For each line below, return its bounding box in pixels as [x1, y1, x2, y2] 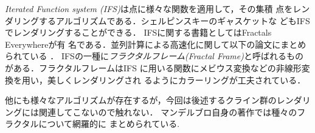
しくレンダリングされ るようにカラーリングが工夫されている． [55, 73, 306, 86]
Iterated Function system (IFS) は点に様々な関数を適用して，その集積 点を [5, 2, 293, 15]
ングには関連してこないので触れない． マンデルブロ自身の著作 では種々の [5, 105, 297, 118]
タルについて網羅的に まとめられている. [21, 117, 180, 130]
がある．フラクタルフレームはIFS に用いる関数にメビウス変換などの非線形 [5, 61, 302, 74]
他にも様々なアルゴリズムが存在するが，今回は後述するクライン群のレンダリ [5, 94, 311, 106]
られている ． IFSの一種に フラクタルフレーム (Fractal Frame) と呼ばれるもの [5, 50, 303, 62]
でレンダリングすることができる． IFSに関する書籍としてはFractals [5, 26, 272, 39]
